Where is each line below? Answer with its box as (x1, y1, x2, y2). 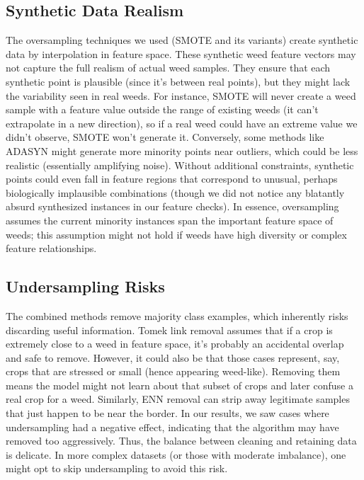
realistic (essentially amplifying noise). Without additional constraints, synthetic (6, 157, 354, 172)
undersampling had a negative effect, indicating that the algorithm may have (6, 419, 339, 434)
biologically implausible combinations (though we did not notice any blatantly (6, 185, 345, 200)
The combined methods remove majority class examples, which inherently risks (6, 308, 348, 323)
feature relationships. (6, 241, 97, 256)
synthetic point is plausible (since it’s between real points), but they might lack (6, 74, 351, 88)
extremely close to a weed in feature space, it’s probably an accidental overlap (6, 336, 344, 351)
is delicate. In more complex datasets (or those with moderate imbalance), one (6, 447, 346, 462)
